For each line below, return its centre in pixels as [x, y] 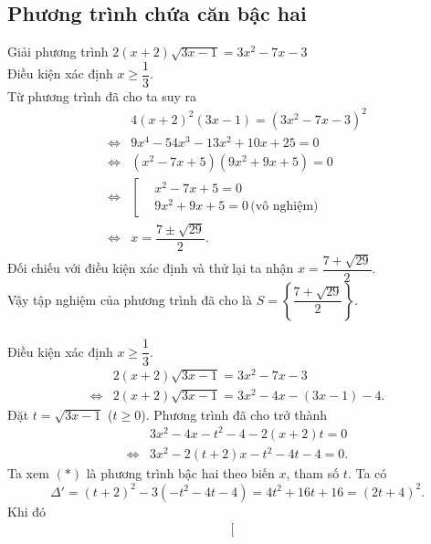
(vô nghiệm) [284, 207]
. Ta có [367, 473]
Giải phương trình [58, 52]
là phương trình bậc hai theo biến [180, 473]
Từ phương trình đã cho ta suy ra [102, 95]
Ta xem [28, 473]
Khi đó [27, 511]
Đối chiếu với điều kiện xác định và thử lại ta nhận [151, 268]
